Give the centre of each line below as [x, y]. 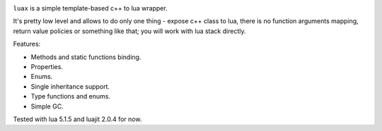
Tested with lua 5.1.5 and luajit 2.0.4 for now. [77, 119]
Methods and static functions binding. [86, 57]
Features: [27, 44]
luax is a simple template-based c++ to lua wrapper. [90, 8]
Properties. [47, 66]
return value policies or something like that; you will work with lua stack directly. [129, 31]
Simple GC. [47, 106]
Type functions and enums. [71, 96]
